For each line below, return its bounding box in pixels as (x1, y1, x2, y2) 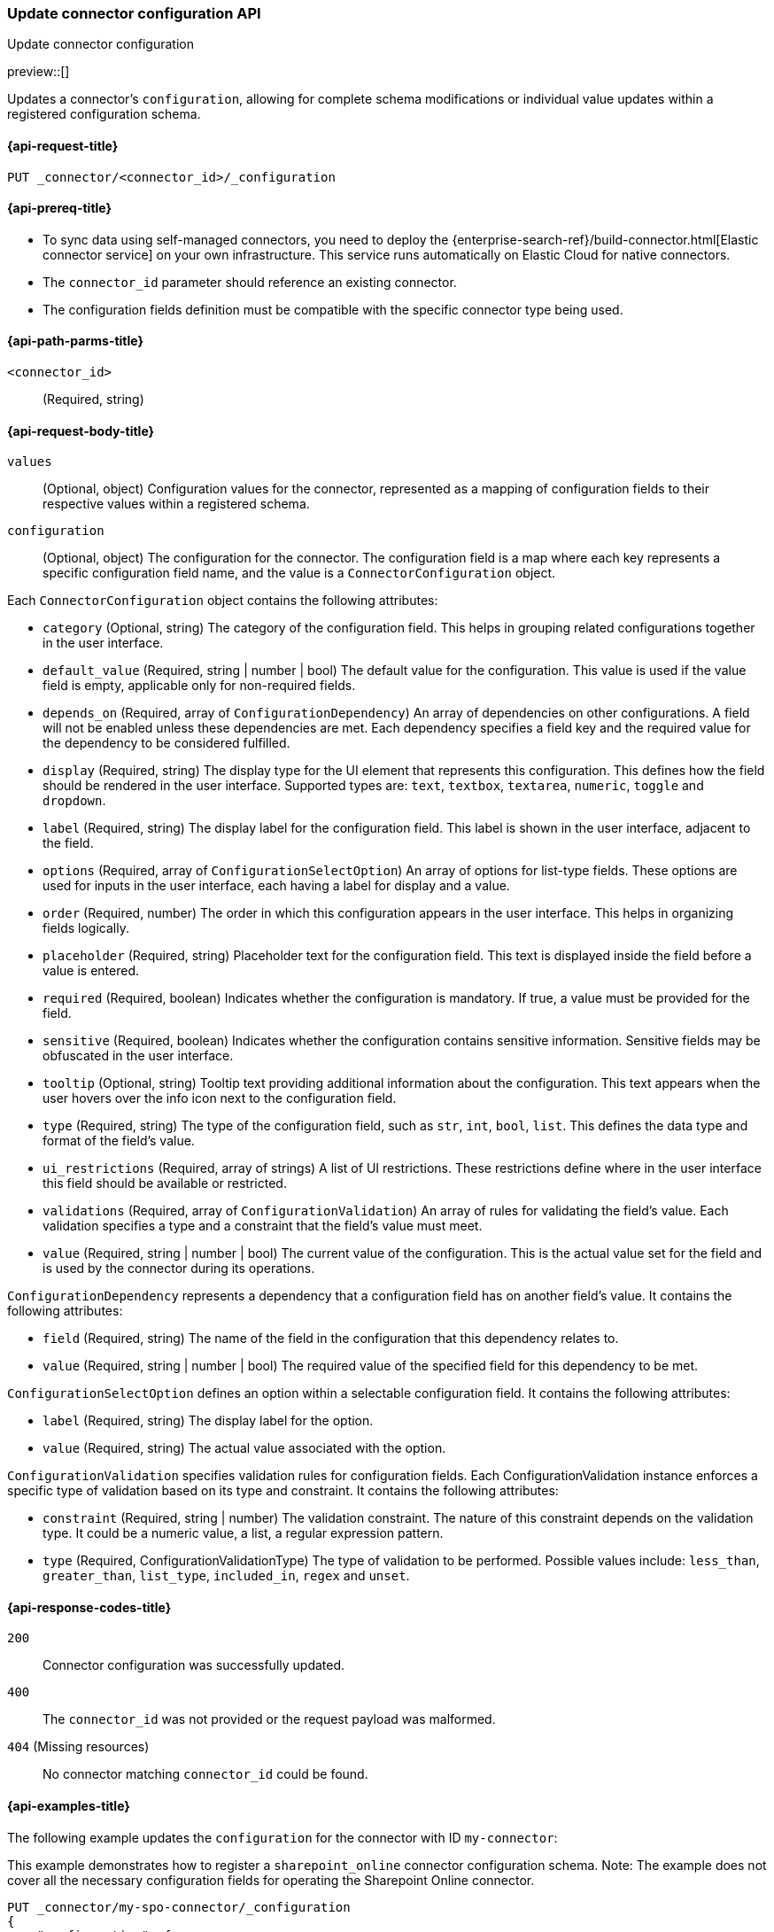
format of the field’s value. (43, 1133, 195, 1149)
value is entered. (43, 963, 139, 979)
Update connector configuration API (7, 4, 261, 22)
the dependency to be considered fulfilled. (43, 735, 290, 751)
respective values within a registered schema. (43, 496, 310, 512)
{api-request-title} (7, 137, 119, 153)
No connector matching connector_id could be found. (43, 1766, 368, 1782)
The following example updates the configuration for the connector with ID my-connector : (7, 1829, 558, 1845)
